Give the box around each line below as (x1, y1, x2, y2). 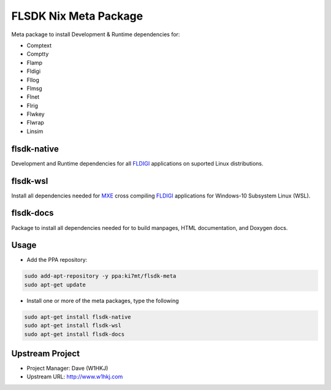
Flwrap (26, 119, 44, 126)
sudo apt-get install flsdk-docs (24, 331, 125, 337)
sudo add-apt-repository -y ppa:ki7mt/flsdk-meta (24, 273, 177, 280)
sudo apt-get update (24, 281, 86, 288)
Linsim (26, 128, 44, 135)
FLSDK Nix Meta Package (11, 9, 143, 23)
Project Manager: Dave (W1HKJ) (26, 365, 108, 372)
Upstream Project (11, 348, 80, 359)
